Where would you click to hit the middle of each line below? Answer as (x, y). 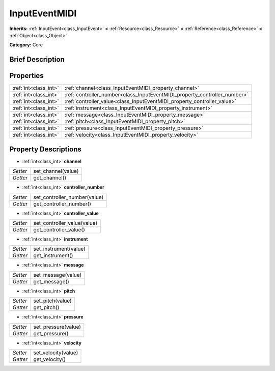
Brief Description (37, 59)
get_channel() (50, 178)
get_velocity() (50, 359)
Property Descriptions (45, 149)
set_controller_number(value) (68, 197)
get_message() (51, 281)
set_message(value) (58, 275)
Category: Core (26, 45)
